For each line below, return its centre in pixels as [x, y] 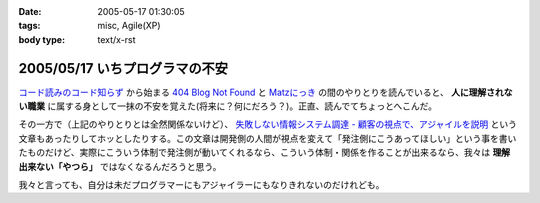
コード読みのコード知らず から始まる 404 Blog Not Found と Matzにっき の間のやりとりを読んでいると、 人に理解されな [265, 92]
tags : [29, 26]
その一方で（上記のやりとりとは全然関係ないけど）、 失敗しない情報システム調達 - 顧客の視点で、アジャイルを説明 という [267, 124]
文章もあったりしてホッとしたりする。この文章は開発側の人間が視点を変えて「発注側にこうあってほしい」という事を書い [267, 138]
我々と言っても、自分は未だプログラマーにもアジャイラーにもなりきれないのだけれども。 [201, 185]
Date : [30, 11]
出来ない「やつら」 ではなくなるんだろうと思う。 [120, 166]
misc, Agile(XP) [129, 26]
